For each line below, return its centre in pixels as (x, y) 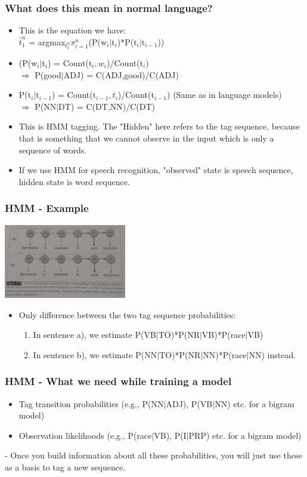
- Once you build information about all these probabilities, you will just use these (153, 455)
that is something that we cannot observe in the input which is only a (146, 138)
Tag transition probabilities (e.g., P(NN (91, 403)
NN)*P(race (225, 354)
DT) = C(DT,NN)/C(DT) (107, 106)
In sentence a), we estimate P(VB (94, 335)
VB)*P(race (224, 335)
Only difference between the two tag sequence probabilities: (127, 314)
